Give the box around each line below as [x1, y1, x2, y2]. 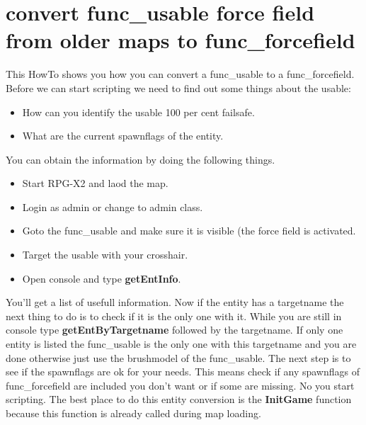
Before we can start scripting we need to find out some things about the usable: [6, 80, 351, 95]
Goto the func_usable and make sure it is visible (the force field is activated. [22, 223, 356, 238]
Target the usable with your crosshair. [22, 247, 188, 262]
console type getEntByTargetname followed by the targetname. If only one [6, 322, 343, 337]
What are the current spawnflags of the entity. [22, 128, 224, 143]
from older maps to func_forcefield [6, 25, 355, 55]
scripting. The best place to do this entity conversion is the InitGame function [6, 392, 352, 407]
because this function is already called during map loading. [6, 406, 261, 420]
